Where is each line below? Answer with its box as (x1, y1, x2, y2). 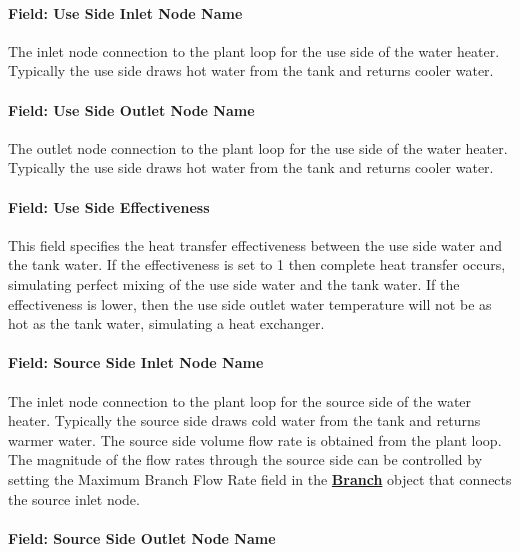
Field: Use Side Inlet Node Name (8, 2, 243, 23)
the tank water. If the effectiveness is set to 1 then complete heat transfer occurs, (8, 254, 506, 275)
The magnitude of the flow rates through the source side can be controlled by (8, 449, 483, 470)
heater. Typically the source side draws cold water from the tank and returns (8, 410, 481, 431)
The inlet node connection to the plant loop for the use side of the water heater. (8, 40, 500, 61)
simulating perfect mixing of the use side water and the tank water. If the (8, 273, 460, 294)
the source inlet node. (8, 488, 140, 509)
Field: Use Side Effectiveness (8, 196, 210, 217)
